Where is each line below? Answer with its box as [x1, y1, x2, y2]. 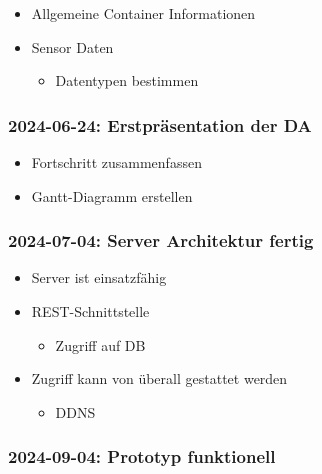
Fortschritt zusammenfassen [31, 152, 202, 172]
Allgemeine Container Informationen [31, 3, 256, 23]
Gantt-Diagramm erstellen [31, 185, 193, 206]
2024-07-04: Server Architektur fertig [8, 228, 314, 253]
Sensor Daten [31, 36, 114, 57]
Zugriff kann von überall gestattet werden [31, 368, 288, 389]
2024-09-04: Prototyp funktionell [8, 444, 276, 469]
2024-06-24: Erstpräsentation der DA [8, 112, 312, 137]
